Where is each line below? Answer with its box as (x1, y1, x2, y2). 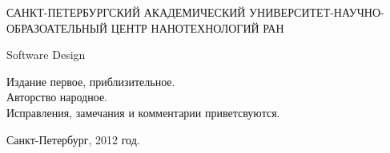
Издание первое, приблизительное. (6, 73, 175, 89)
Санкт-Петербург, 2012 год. (6, 131, 140, 147)
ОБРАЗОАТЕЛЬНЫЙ (6, 19, 108, 36)
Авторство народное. (6, 88, 108, 105)
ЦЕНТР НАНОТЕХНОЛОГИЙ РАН (111, 19, 284, 36)
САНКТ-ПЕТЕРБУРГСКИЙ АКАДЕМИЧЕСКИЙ (6, 4, 246, 20)
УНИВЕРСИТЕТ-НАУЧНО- (249, 4, 384, 20)
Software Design (6, 46, 86, 63)
